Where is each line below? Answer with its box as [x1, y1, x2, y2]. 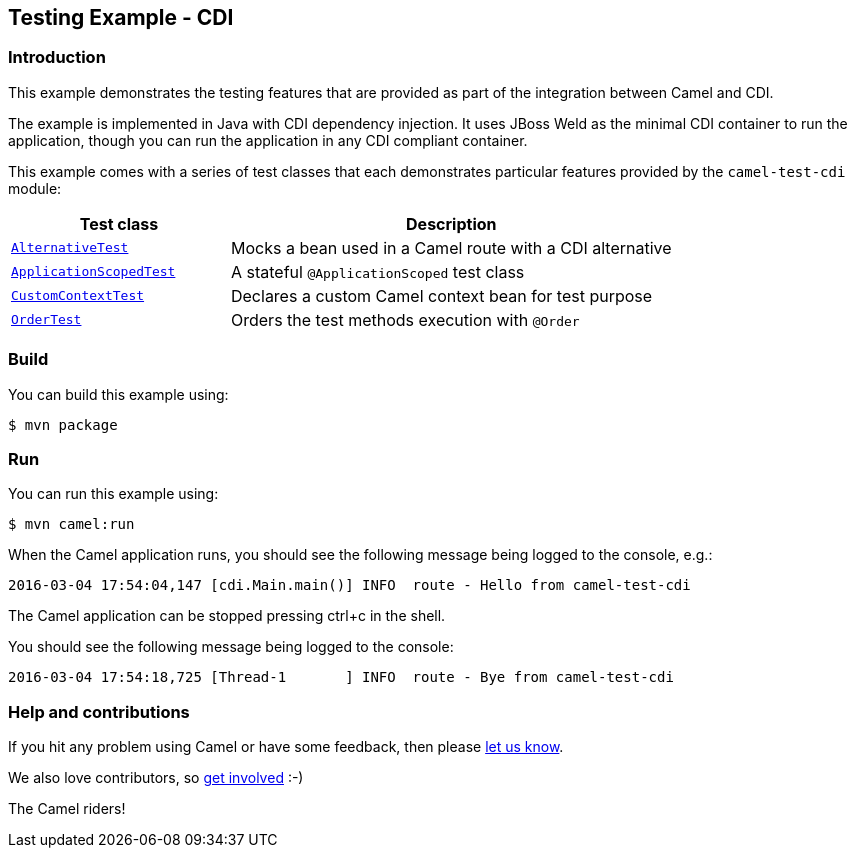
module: [8, 179, 62, 197]
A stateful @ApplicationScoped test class [230, 261, 525, 282]
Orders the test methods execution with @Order [230, 309, 580, 330]
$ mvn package [8, 416, 118, 433]
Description [406, 213, 497, 234]
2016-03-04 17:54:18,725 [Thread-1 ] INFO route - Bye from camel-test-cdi [8, 669, 674, 686]
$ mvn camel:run [8, 516, 135, 533]
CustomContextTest [11, 288, 145, 304]
